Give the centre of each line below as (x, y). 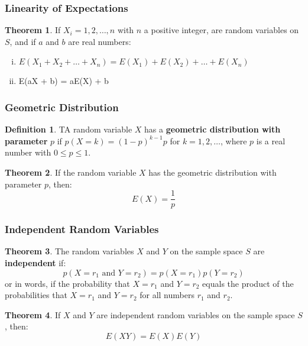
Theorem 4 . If (33, 314)
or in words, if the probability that (67, 283)
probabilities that (36, 295)
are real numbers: (100, 41)
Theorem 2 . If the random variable (71, 172)
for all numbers (167, 295)
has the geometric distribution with (213, 172)
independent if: (35, 263)
